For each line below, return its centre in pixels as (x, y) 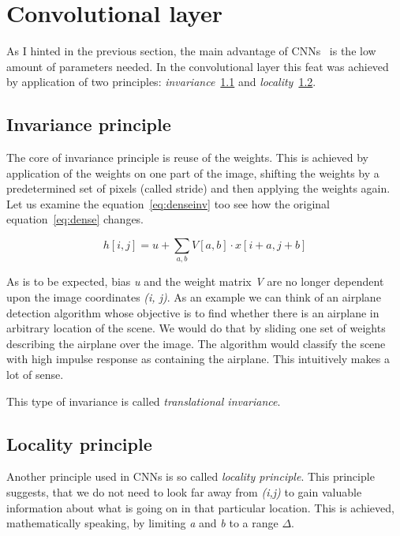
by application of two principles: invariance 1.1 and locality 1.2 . (161, 82)
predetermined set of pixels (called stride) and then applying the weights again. (198, 188)
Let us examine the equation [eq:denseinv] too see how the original (168, 203)
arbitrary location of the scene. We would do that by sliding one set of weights (196, 328)
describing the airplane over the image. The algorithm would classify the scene (196, 343)
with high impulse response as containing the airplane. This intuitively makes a (198, 359)
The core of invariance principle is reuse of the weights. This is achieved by (187, 157)
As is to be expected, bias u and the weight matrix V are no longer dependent (195, 281)
